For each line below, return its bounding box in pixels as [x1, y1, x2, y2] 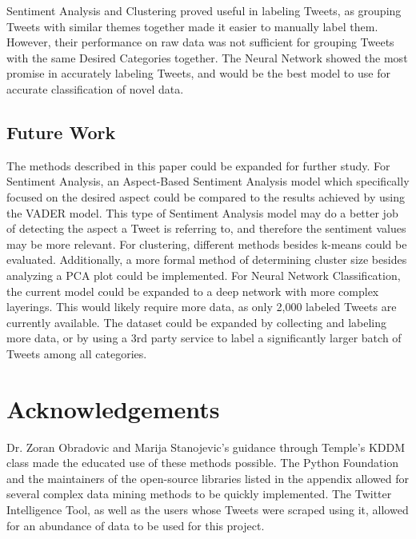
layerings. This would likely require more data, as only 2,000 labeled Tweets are [6, 298, 397, 315]
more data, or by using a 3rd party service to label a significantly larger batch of [6, 329, 402, 346]
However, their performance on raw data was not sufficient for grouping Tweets [6, 34, 394, 50]
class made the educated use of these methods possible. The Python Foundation [6, 454, 399, 471]
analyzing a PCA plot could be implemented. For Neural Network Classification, [6, 266, 401, 283]
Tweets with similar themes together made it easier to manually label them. [6, 18, 378, 34]
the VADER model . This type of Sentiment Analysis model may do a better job [6, 204, 398, 221]
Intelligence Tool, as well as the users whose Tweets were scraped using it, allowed [6, 501, 409, 517]
